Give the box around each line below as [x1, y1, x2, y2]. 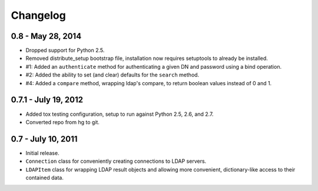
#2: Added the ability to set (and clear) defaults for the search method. [25, 71, 200, 79]
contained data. [25, 174, 64, 181]
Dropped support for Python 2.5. [25, 47, 105, 54]
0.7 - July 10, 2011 [11, 134, 78, 144]
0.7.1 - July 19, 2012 [11, 95, 84, 105]
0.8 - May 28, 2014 [11, 31, 82, 41]
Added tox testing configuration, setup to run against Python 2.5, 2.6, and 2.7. [25, 110, 214, 118]
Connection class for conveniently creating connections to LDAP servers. [25, 158, 207, 165]
